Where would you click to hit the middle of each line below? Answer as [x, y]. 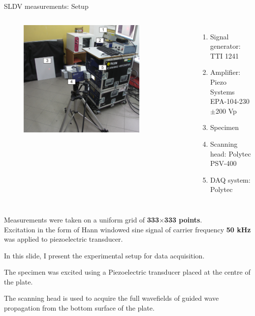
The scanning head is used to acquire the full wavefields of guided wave [112, 298]
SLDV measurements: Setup [46, 6]
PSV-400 [223, 163]
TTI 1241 [224, 55]
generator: [225, 46]
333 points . [183, 219]
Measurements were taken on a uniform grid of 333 [81, 219]
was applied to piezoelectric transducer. [64, 239]
